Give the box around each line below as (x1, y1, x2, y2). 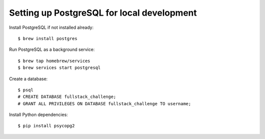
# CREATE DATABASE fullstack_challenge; (18, 94, 116, 100)
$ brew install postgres (18, 36, 78, 41)
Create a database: (9, 76, 48, 82)
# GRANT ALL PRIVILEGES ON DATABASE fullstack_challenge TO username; (18, 101, 191, 106)
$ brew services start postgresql (18, 65, 101, 70)
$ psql (18, 87, 34, 93)
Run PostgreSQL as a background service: (9, 46, 95, 52)
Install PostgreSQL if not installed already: (9, 24, 94, 30)
